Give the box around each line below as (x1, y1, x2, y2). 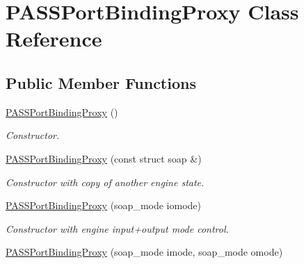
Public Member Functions (6, 72, 196, 93)
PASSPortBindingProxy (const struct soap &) (6, 151, 202, 165)
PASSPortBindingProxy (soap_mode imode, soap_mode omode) (6, 245, 283, 259)
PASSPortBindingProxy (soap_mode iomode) (6, 198, 201, 213)
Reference (6, 24, 102, 53)
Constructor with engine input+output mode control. (6, 221, 229, 236)
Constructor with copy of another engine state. (6, 174, 205, 189)
